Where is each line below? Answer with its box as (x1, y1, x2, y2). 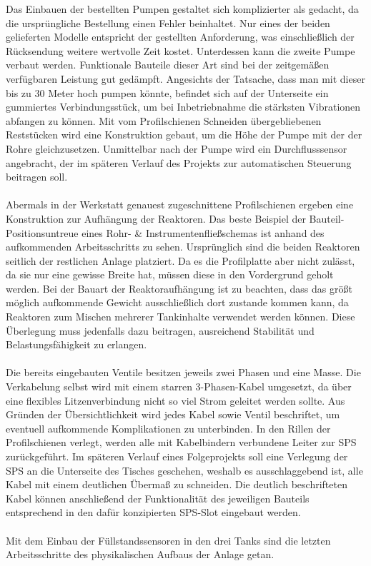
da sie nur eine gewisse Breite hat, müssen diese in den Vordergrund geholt (6, 267, 334, 282)
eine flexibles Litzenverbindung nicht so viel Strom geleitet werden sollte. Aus (6, 393, 345, 408)
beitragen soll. (6, 169, 68, 184)
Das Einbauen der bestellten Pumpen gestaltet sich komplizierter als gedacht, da (6, 1, 359, 16)
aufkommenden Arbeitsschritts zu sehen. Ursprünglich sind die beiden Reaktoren (6, 239, 360, 254)
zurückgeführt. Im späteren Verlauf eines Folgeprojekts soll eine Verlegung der (6, 449, 348, 463)
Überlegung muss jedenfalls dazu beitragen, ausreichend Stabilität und (6, 323, 315, 338)
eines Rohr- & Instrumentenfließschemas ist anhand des (81, 225, 325, 240)
